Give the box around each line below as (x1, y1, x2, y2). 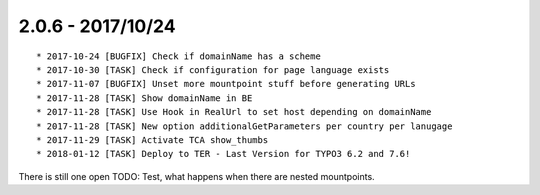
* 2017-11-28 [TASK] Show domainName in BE (36, 92, 253, 104)
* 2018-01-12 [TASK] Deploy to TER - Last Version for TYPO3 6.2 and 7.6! (36, 148, 411, 160)
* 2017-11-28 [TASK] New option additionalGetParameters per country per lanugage (36, 120, 453, 132)
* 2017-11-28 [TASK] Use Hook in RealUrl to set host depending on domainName (36, 106, 432, 118)
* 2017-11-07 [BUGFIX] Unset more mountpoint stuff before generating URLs (36, 78, 416, 90)
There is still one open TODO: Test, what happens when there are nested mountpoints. (18, 170, 375, 182)
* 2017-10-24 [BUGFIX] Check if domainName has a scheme (36, 50, 322, 62)
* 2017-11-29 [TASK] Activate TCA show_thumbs (36, 134, 269, 145)
